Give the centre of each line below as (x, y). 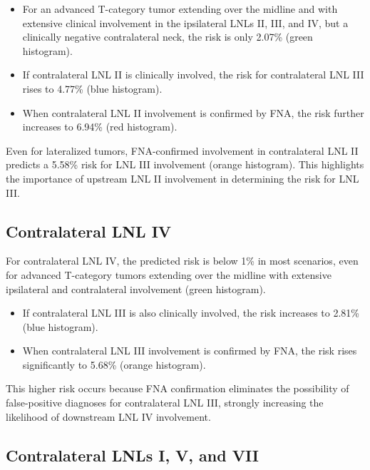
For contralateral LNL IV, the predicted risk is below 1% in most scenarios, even (182, 261)
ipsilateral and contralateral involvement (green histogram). (136, 288)
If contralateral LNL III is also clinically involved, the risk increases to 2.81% (191, 313)
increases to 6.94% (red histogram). (100, 127)
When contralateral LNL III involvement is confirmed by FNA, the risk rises (190, 351)
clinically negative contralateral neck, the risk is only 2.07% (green (168, 37)
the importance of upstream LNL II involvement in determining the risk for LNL (183, 178)
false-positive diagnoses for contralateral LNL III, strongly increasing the (165, 403)
